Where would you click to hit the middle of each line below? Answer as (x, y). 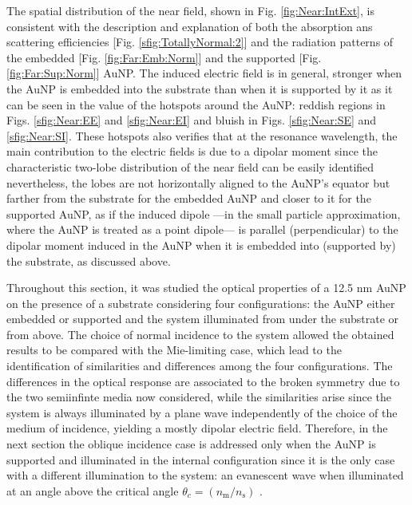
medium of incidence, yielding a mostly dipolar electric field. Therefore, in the (197, 428)
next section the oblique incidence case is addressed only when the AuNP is (191, 444)
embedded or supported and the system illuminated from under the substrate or (203, 319)
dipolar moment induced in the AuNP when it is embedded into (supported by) (201, 245)
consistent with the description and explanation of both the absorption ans (190, 26)
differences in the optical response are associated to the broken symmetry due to (203, 381)
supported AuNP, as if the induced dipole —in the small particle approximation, (204, 213)
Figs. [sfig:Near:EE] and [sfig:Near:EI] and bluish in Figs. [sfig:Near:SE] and (192, 120)
